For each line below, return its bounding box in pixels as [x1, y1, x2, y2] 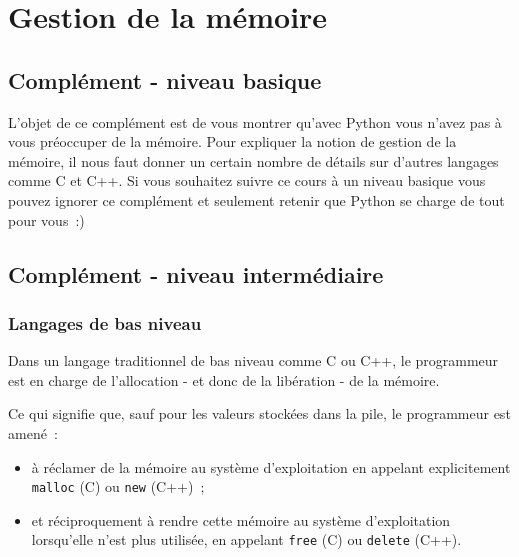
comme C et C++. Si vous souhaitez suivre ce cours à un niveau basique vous [8, 170, 486, 191]
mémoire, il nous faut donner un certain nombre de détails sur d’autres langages [8, 150, 499, 171]
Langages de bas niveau [8, 310, 202, 335]
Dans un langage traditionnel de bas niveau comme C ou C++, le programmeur [8, 350, 499, 371]
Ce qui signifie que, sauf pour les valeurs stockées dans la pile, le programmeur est [8, 403, 511, 424]
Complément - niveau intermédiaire [8, 258, 384, 289]
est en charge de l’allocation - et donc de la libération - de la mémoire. [8, 369, 440, 390]
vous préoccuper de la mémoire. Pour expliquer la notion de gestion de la [8, 131, 457, 152]
